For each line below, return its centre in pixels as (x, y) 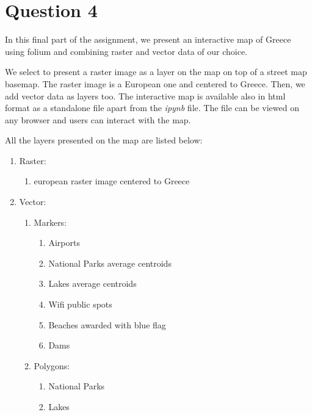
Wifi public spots (80, 304)
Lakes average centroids (93, 283)
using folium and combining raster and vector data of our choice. (126, 51)
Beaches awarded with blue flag (107, 324)
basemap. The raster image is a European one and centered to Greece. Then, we (155, 83)
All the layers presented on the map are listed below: (104, 140)
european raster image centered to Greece (112, 181)
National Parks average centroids (110, 263)
